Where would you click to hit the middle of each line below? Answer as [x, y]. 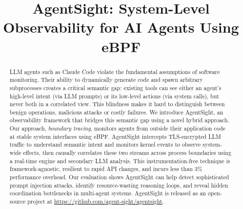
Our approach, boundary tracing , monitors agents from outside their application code [117, 128]
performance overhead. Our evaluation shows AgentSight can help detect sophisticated [119, 177]
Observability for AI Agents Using [121, 27]
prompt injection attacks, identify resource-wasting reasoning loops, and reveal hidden [119, 185]
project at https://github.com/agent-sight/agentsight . [96, 201]
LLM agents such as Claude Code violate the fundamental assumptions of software [115, 71]
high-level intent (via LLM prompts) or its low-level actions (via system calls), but [114, 96]
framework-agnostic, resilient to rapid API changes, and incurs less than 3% [106, 169]
